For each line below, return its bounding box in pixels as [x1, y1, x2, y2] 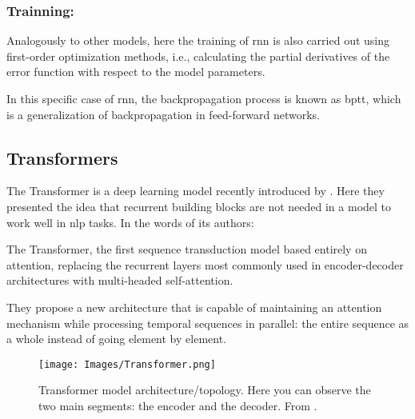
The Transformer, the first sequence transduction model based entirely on [6, 241, 367, 257]
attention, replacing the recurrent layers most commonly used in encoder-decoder [6, 256, 404, 273]
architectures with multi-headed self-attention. [6, 272, 233, 289]
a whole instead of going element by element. [6, 330, 226, 347]
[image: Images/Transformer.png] [38, 358, 216, 370]
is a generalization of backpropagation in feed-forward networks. [6, 106, 320, 122]
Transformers [6, 145, 118, 170]
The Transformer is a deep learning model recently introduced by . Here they [6, 182, 385, 199]
